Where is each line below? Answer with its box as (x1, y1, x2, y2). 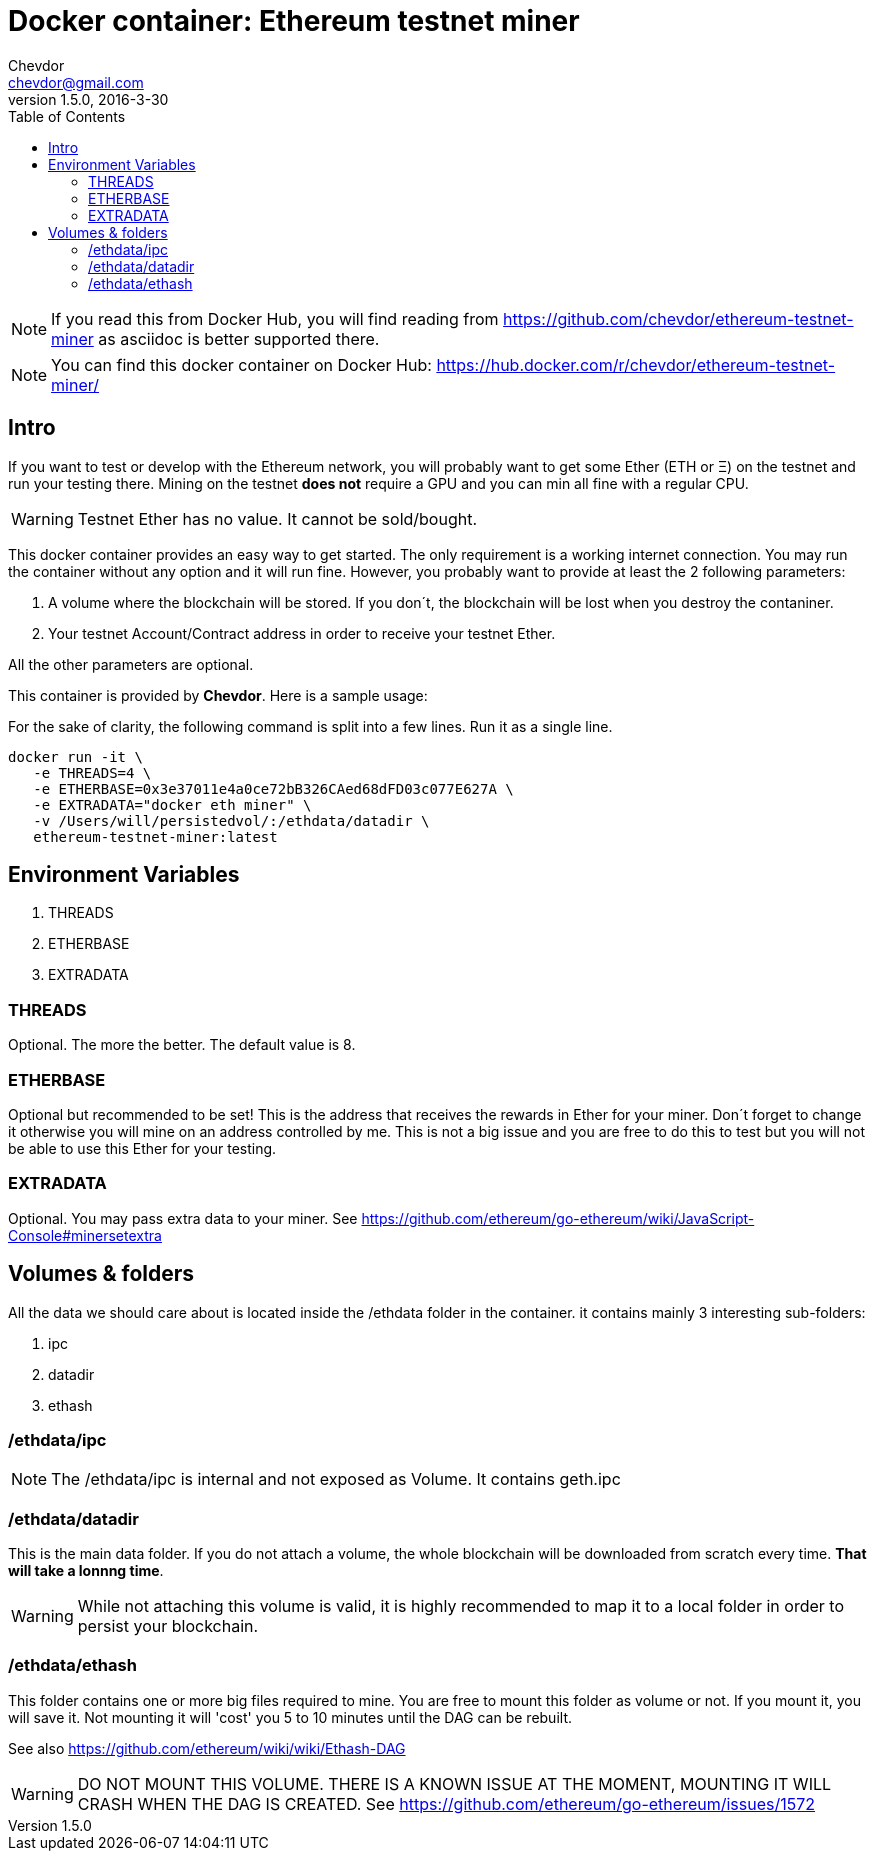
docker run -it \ (8, 748, 143, 765)
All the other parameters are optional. (8, 655, 254, 673)
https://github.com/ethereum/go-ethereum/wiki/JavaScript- (361, 1209, 755, 1227)
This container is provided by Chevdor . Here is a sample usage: (8, 686, 428, 704)
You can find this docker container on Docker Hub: (51, 354, 432, 375)
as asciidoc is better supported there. (98, 328, 380, 349)
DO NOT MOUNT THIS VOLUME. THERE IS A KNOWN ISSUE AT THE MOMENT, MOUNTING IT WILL (77, 1773, 832, 1794)
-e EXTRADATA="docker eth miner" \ (33, 796, 312, 813)
